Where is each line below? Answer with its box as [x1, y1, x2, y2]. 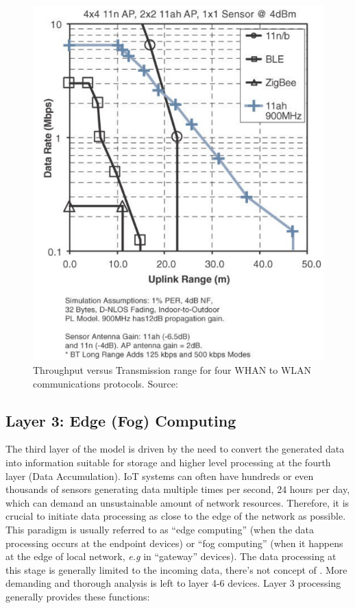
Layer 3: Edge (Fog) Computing [5, 409, 236, 431]
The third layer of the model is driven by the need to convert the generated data [5, 442, 345, 456]
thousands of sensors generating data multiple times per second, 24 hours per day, [5, 482, 350, 496]
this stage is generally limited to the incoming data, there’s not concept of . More [5, 562, 347, 577]
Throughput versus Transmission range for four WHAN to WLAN [33, 363, 312, 377]
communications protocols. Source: [33, 376, 178, 390]
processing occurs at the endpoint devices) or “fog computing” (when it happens [5, 535, 343, 550]
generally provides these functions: [5, 589, 150, 603]
